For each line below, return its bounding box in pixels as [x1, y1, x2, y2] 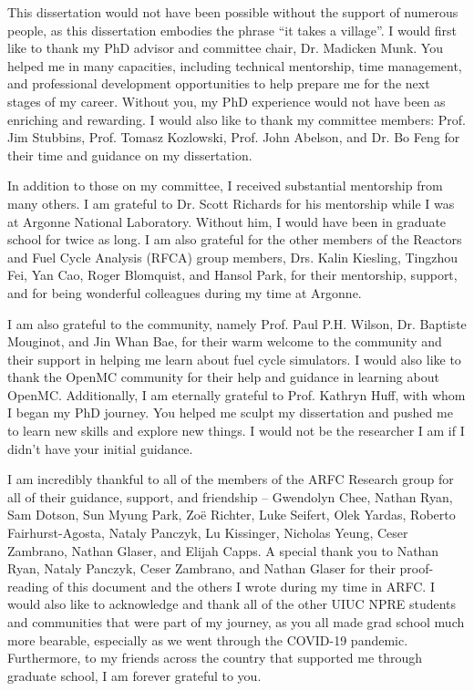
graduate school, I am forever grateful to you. [7, 665, 262, 685]
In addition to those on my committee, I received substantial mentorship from [7, 176, 443, 195]
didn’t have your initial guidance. [7, 438, 193, 458]
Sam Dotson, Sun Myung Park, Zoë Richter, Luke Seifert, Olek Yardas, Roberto [7, 505, 456, 524]
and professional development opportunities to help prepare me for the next [7, 74, 430, 93]
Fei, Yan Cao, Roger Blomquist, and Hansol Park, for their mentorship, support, [7, 265, 458, 284]
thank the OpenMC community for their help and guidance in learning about [7, 367, 439, 387]
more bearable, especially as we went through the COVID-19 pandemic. [7, 630, 408, 649]
